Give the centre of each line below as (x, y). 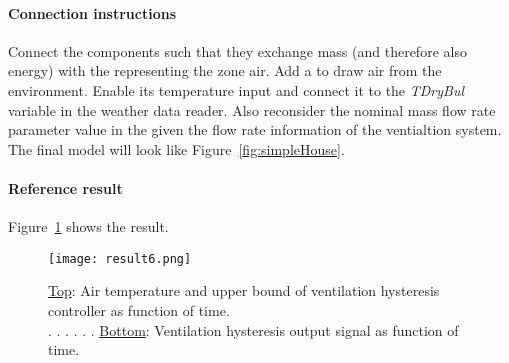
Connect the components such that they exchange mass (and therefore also (237, 50)
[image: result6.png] (120, 258)
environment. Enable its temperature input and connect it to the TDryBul (236, 89)
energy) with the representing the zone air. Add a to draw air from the (225, 70)
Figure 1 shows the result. (88, 226)
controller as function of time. (139, 310)
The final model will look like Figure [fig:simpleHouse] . (176, 148)
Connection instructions (92, 12)
